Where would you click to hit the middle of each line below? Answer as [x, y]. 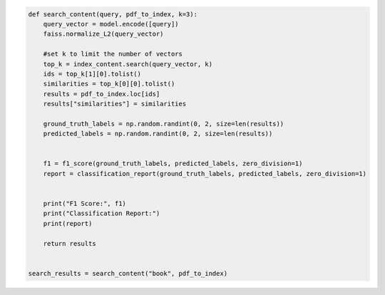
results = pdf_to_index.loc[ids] [102, 94]
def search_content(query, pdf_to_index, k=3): [113, 14]
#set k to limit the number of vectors [113, 54]
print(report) [68, 223]
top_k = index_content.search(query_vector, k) [128, 64]
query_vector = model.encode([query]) [111, 24]
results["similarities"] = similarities [115, 104]
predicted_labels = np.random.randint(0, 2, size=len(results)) [158, 134]
